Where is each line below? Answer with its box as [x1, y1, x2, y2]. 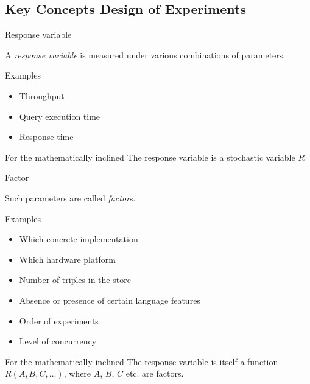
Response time [19, 130, 74, 143]
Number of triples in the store [19, 273, 131, 286]
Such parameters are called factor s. [5, 191, 136, 204]
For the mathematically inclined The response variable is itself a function [5, 355, 278, 368]
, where [63, 367, 91, 380]
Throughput [19, 89, 65, 102]
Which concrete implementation [19, 232, 138, 245]
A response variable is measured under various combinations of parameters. [5, 48, 286, 61]
